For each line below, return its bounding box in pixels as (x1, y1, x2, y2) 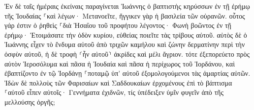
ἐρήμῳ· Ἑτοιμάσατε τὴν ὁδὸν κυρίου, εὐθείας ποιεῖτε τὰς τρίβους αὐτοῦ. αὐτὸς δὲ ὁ (4, 29, 247, 40)
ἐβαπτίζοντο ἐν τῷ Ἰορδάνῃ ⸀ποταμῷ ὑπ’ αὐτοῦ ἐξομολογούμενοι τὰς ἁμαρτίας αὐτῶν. (4, 68, 251, 78)
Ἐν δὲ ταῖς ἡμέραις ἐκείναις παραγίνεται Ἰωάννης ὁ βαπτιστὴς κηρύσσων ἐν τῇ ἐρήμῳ (4, 1, 250, 11)
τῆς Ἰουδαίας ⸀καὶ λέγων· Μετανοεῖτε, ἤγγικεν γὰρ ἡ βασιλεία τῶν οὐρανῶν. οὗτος (4, 10, 245, 21)
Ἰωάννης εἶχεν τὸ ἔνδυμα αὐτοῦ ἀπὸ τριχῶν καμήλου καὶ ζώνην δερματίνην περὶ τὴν (4, 39, 245, 49)
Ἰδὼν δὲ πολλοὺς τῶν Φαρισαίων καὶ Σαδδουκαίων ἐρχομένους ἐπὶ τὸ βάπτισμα (4, 77, 232, 88)
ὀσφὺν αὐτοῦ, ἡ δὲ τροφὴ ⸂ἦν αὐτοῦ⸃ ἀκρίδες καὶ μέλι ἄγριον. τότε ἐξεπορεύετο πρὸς (4, 48, 250, 59)
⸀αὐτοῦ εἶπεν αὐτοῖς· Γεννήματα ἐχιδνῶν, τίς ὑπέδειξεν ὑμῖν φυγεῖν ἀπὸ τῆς (4, 87, 223, 97)
